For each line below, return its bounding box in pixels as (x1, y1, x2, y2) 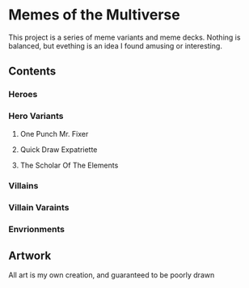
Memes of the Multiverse (8, 6, 180, 24)
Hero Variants (8, 111, 64, 122)
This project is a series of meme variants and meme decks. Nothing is (8, 32, 241, 42)
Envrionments (8, 224, 65, 235)
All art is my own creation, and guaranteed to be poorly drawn (8, 270, 215, 280)
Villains (8, 180, 39, 192)
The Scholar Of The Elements (19, 160, 119, 170)
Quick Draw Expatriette (19, 144, 98, 155)
